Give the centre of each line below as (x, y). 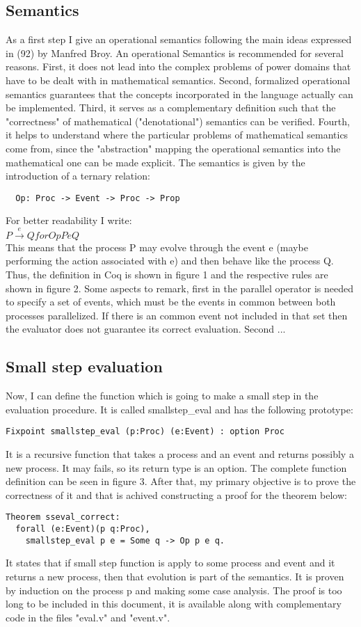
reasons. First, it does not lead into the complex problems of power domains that (178, 66)
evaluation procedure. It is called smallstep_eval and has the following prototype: (179, 409)
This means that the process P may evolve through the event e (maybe (157, 247)
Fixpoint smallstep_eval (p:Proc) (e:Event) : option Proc (145, 432)
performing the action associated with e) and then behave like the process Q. (170, 261)
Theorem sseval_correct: (63, 517)
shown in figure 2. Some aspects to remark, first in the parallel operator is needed (179, 288)
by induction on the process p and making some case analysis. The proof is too (174, 590)
